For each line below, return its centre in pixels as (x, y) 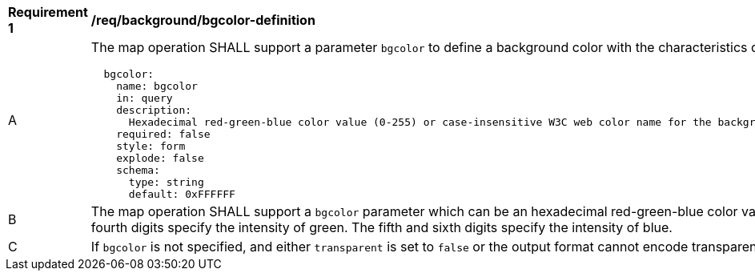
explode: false (160, 158)
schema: (138, 170)
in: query (145, 98)
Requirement (48, 12)
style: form (151, 146)
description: (154, 110)
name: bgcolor (157, 86)
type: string (166, 182)
